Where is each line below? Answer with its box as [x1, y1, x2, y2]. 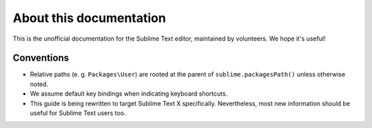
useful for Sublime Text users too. [30, 109, 126, 117]
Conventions [12, 52, 70, 64]
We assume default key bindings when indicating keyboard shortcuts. [30, 89, 228, 98]
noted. [30, 80, 48, 88]
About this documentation [12, 10, 167, 25]
